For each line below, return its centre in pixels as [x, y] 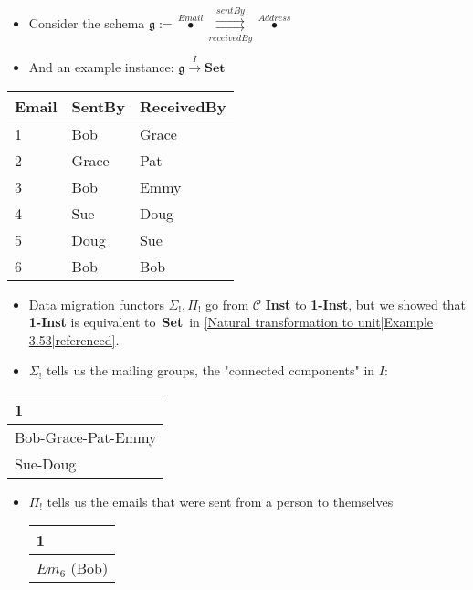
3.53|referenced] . [74, 339]
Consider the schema [87, 22]
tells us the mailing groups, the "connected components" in [210, 370]
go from [227, 304]
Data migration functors [96, 304]
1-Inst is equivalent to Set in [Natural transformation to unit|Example [231, 322]
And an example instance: [101, 66]
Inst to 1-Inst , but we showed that [366, 304]
